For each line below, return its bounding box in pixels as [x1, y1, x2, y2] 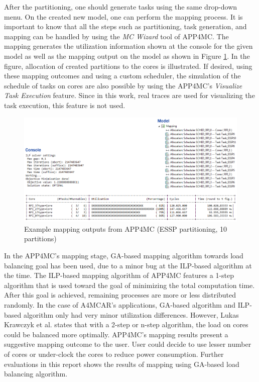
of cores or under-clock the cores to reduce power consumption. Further [4, 349, 224, 359]
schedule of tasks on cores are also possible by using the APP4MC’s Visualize [4, 80, 242, 90]
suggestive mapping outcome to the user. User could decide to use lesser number [4, 339, 251, 349]
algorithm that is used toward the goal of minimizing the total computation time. [4, 279, 255, 290]
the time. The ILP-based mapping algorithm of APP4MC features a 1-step [4, 270, 234, 280]
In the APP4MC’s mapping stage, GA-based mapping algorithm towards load [4, 250, 243, 261]
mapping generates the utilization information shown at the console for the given [4, 41, 253, 51]
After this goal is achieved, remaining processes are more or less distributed [4, 290, 236, 300]
